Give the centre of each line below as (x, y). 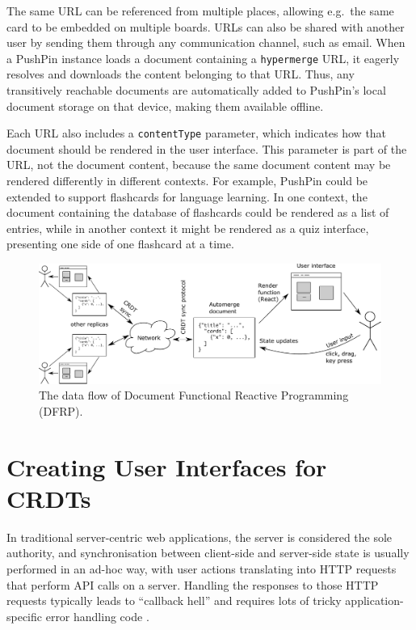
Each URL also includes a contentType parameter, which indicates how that (197, 133)
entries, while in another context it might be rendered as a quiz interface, (188, 228)
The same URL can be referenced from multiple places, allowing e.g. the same (200, 11)
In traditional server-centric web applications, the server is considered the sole (200, 537)
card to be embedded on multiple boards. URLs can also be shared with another (206, 26)
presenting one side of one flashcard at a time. (120, 244)
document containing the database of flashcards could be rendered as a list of (198, 212)
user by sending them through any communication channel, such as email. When (206, 42)
